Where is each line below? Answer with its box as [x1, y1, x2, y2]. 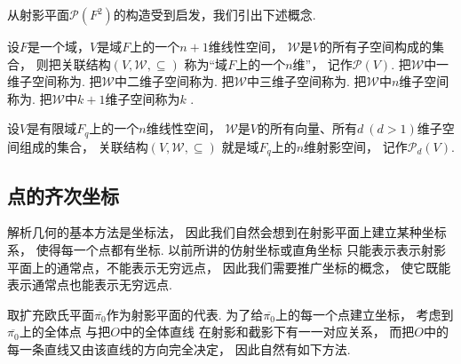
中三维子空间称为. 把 [246, 72, 367, 91]
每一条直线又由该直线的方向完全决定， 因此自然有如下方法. [7, 340, 351, 359]
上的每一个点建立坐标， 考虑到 [274, 305, 454, 323]
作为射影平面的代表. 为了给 [106, 305, 264, 323]
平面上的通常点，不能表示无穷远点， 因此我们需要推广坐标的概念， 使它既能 [7, 257, 451, 276]
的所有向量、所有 [258, 119, 357, 138]
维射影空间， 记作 [304, 137, 408, 155]
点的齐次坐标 [7, 181, 119, 209]
